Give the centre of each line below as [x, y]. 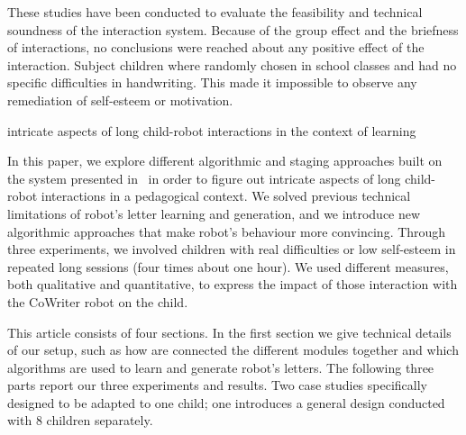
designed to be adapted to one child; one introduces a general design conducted [226, 402]
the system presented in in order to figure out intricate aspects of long [204, 178]
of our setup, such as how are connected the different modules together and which [233, 350]
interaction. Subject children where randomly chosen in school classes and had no [232, 64]
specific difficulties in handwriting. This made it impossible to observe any [212, 82]
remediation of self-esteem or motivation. [120, 100]
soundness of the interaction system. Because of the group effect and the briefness [233, 29]
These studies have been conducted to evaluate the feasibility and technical [215, 12]
